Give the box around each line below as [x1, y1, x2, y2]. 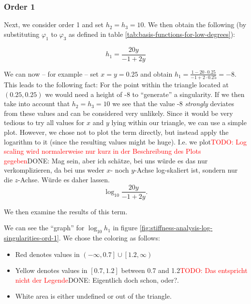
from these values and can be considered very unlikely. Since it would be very [4, 108, 233, 118]
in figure [113, 223, 138, 233]
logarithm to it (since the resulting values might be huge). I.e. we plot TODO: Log [4, 136, 247, 146]
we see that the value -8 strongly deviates [112, 98, 234, 109]
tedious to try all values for [4, 117, 85, 128]
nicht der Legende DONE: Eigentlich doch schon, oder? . [15, 274, 179, 285]
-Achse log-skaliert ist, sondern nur [134, 165, 238, 175]
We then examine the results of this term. [4, 206, 128, 216]
